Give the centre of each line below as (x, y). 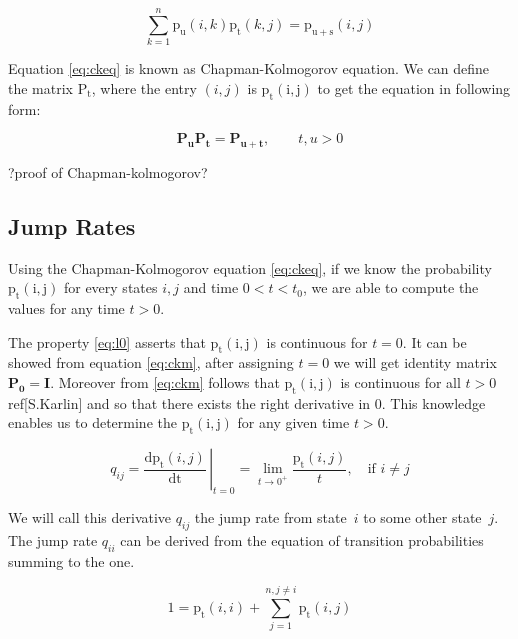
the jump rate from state (270, 517)
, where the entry (144, 87)
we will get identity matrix (415, 362)
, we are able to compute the (390, 287)
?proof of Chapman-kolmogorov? (108, 171)
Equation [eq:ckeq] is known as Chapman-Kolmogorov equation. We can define (249, 68)
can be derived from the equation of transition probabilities (302, 539)
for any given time (293, 422)
